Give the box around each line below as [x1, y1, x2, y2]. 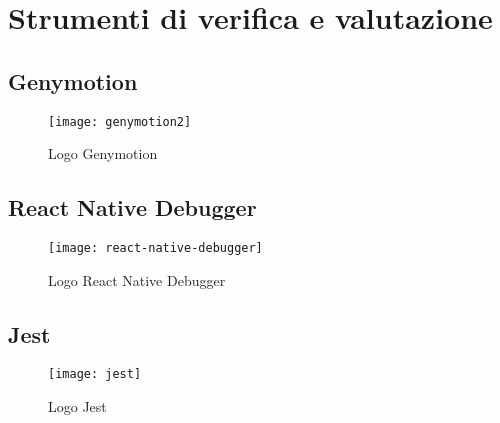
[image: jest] [48, 367, 142, 382]
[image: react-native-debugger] [48, 241, 263, 256]
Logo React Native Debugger [48, 269, 226, 290]
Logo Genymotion [48, 143, 158, 164]
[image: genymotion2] [48, 114, 192, 129]
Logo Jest [48, 396, 107, 417]
